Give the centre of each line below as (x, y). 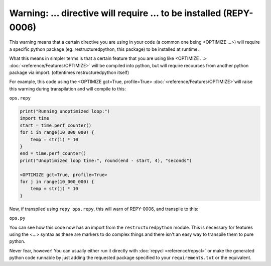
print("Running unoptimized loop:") (65, 111)
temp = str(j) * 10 (54, 189)
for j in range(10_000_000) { (57, 182)
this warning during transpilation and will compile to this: (68, 88)
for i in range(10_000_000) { (57, 132)
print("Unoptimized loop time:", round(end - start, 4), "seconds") (106, 160)
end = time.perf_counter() (53, 154)
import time (35, 118)
